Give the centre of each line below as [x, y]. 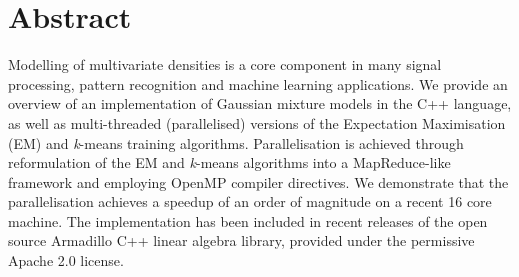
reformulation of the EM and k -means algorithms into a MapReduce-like [229, 162]
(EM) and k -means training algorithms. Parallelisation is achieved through [236, 142]
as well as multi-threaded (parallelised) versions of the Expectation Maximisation [257, 122]
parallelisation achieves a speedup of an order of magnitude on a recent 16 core [250, 201]
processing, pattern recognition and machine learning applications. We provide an [258, 83]
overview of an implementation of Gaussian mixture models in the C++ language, [260, 103]
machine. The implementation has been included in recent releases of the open [248, 220]
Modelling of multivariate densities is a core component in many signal [225, 64]
